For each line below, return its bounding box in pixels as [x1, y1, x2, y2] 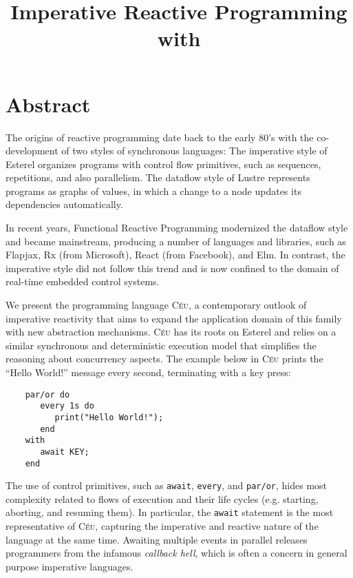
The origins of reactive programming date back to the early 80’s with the [6, 130, 314, 144]
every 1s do [40, 401, 94, 411]
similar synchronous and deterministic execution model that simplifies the [6, 338, 317, 352]
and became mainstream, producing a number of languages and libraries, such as [6, 234, 346, 248]
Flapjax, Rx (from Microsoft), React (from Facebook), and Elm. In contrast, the [6, 247, 345, 262]
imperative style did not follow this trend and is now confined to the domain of [6, 260, 339, 275]
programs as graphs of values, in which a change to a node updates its [6, 183, 301, 198]
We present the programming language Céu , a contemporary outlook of [6, 298, 307, 312]
